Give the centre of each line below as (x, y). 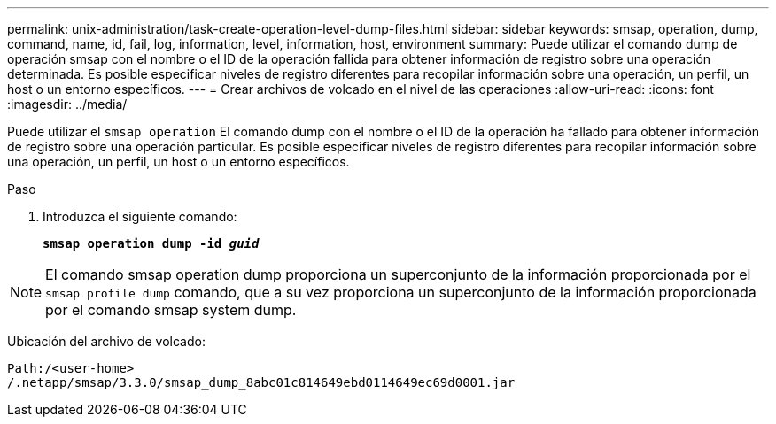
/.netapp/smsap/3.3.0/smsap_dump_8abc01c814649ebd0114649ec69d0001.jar (261, 382)
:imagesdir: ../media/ (67, 104)
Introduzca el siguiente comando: (140, 216)
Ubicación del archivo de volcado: (106, 341)
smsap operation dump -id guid (151, 243)
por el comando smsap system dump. (171, 310)
